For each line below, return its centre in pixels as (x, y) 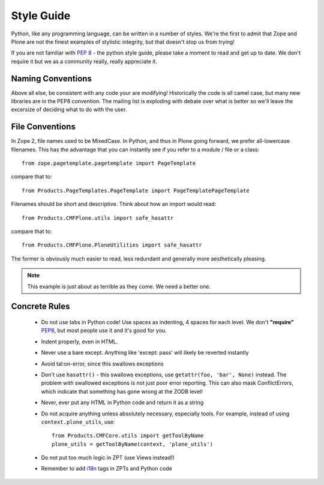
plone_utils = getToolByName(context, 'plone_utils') (132, 444)
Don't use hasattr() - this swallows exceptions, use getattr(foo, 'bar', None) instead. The (164, 375)
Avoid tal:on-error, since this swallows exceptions (103, 364)
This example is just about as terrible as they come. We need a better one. (119, 286)
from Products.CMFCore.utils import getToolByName (128, 436)
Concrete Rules (40, 306)
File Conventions (43, 127)
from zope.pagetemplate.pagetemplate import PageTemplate (109, 163)
